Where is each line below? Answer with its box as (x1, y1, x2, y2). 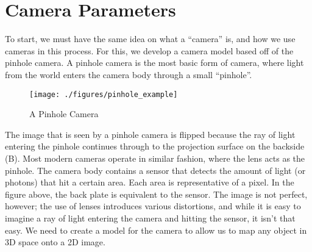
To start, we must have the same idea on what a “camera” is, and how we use (5, 32, 296, 45)
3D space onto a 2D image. (5, 236, 105, 248)
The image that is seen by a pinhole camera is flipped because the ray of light (5, 128, 296, 140)
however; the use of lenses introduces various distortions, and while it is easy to (5, 200, 301, 212)
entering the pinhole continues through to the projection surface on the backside (5, 140, 305, 153)
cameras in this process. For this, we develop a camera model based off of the (5, 44, 294, 57)
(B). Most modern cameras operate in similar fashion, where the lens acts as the (5, 151, 305, 164)
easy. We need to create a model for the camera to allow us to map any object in (5, 223, 307, 236)
